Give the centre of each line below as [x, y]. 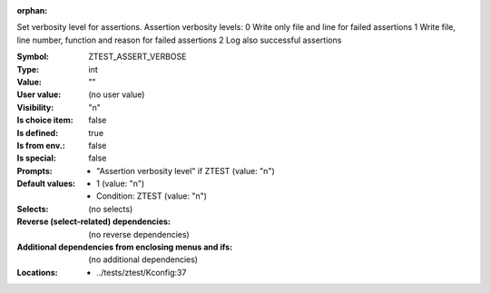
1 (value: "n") [121, 184]
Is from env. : [41, 145]
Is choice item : [45, 120]
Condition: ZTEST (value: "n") [152, 196]
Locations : [37, 272]
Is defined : [38, 132]
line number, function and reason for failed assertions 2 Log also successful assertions [179, 40]
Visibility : [35, 107]
